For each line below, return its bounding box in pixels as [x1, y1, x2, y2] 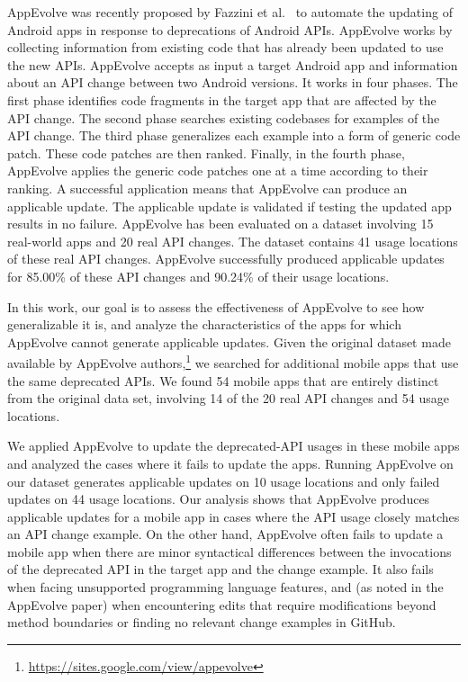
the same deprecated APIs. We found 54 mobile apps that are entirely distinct [7, 371, 439, 390]
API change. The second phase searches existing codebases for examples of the [7, 108, 440, 127]
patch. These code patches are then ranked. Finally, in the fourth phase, [7, 143, 405, 162]
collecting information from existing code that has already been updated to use [7, 38, 444, 57]
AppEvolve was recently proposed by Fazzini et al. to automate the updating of [7, 3, 453, 21]
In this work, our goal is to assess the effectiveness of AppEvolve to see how [7, 297, 425, 316]
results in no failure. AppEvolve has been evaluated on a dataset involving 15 [7, 214, 434, 233]
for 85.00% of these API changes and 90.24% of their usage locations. [7, 266, 390, 285]
